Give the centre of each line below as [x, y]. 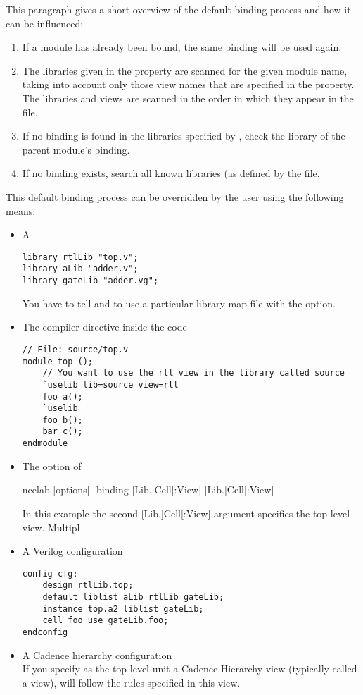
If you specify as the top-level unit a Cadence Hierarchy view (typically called [190, 669]
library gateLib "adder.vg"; [90, 281]
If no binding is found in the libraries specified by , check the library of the [184, 136]
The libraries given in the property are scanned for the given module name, [185, 70]
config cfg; [50, 573]
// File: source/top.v [75, 349]
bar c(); [63, 432]
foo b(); [63, 420]
